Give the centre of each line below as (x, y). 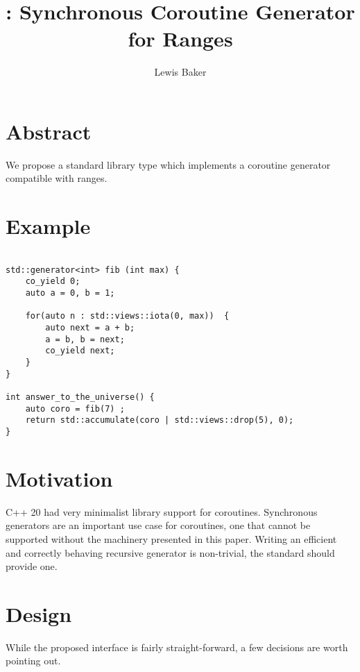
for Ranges (180, 39)
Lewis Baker (180, 72)
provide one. (32, 566)
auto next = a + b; (90, 328)
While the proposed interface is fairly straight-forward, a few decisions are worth (177, 647)
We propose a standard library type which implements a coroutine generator (168, 164)
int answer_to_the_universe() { (80, 397)
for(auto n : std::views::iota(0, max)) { (127, 316)
